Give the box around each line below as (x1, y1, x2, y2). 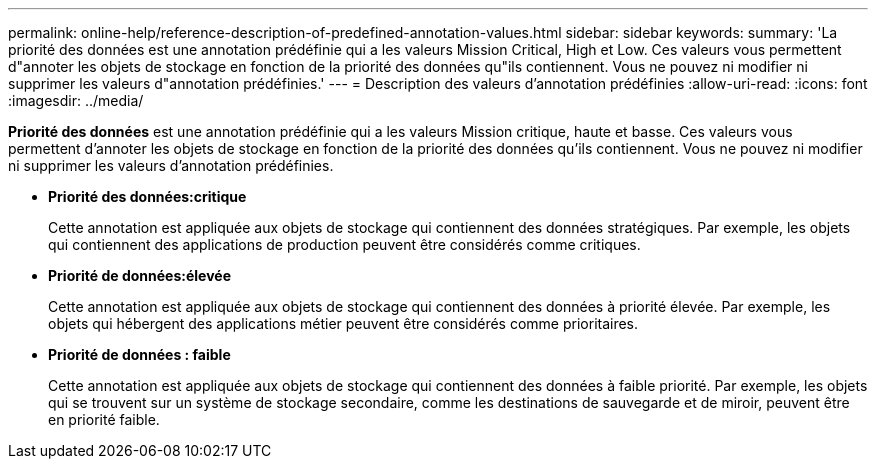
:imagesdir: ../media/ (8, 92, 144, 109)
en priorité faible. (48, 411, 160, 428)
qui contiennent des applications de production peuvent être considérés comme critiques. (48, 236, 641, 253)
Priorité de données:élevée (48, 267, 231, 284)
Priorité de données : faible (48, 346, 231, 363)
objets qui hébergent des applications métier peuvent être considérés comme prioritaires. (48, 315, 639, 332)
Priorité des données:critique (48, 188, 247, 205)
